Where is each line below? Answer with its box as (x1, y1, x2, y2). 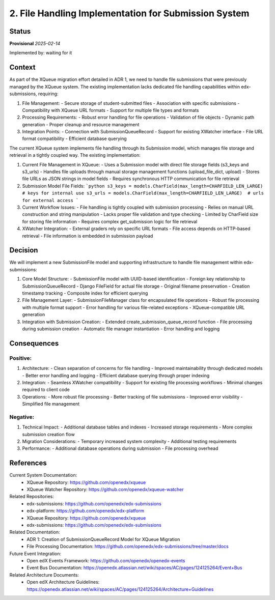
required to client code (22, 387, 70, 393)
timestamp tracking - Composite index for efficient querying (22, 290, 148, 296)
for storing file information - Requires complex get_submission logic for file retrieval (22, 218, 198, 224)
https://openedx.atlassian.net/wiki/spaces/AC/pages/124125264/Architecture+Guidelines (26, 586, 214, 592)
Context (9, 63, 36, 72)
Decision (9, 246, 38, 254)
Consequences (9, 339, 59, 348)
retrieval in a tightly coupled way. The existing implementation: (9, 152, 141, 158)
